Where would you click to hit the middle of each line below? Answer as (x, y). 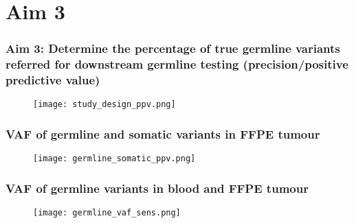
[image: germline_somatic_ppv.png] (114, 159)
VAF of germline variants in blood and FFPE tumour (157, 188)
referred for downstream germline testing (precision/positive (177, 64)
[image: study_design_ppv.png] (104, 105)
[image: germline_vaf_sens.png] (107, 213)
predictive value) (53, 80)
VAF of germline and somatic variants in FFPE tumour (163, 134)
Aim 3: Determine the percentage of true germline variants (173, 48)
